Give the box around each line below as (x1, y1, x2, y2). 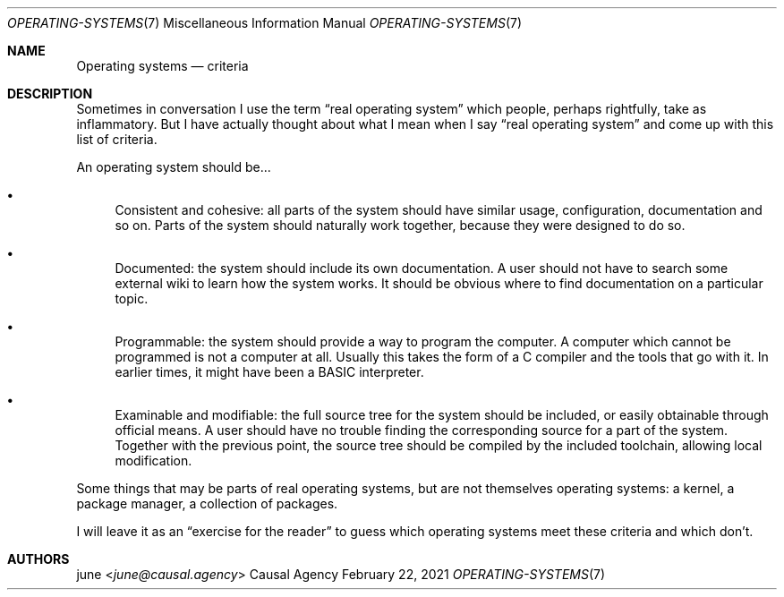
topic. (115, 291, 149, 306)
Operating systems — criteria (76, 58, 249, 73)
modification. (115, 453, 192, 468)
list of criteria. (76, 132, 158, 147)
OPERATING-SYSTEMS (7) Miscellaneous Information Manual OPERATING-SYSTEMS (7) (7, 15, 523, 30)
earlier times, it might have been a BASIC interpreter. (115, 364, 424, 380)
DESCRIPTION (7, 86, 93, 101)
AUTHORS (7, 551, 70, 567)
